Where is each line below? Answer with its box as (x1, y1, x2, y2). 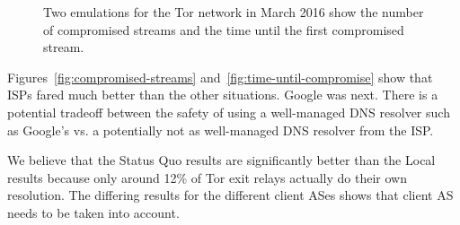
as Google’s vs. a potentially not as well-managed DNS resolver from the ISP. (7, 120, 434, 139)
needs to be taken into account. (7, 203, 180, 221)
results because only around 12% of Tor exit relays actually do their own (7, 168, 408, 186)
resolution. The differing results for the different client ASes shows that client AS (7, 186, 454, 204)
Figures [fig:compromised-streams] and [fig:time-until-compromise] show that (7, 67, 433, 86)
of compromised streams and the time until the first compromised (43, 20, 404, 39)
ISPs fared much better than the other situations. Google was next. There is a (7, 85, 438, 104)
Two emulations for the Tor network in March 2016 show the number (43, 3, 424, 21)
